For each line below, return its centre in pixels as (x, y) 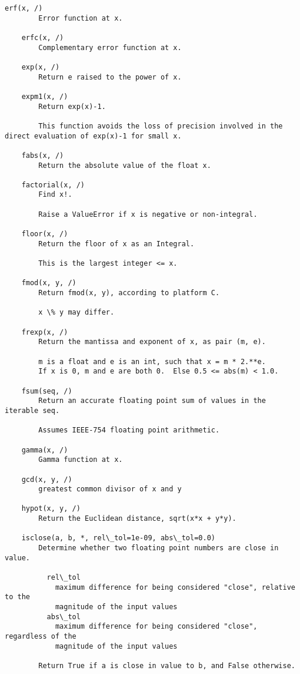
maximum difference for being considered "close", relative (175, 587)
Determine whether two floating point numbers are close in (159, 548)
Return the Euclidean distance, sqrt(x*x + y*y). (137, 519)
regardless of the (41, 636)
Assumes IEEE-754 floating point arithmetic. (129, 430)
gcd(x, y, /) (47, 479)
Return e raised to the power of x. (110, 77)
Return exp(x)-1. (72, 106)
